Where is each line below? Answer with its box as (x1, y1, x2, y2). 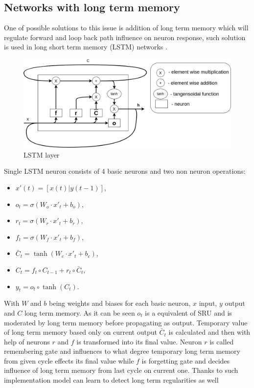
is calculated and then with (168, 327, 251, 337)
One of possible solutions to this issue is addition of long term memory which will (4, 23, 249, 33)
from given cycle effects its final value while (4, 355, 134, 365)
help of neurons (4, 336, 50, 346)
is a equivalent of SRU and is (145, 307, 232, 318)
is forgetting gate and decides (141, 355, 230, 365)
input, (199, 298, 217, 308)
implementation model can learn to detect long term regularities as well (4, 375, 219, 385)
